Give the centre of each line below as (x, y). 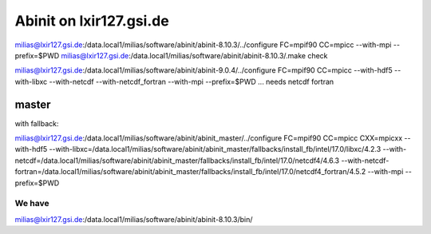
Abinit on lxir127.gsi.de (92, 21)
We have (32, 204)
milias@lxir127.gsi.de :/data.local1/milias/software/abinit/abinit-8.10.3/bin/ (134, 219)
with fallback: (37, 123)
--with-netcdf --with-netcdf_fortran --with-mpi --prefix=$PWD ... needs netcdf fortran (192, 81)
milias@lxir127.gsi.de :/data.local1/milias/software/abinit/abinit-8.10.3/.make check (194, 55)
